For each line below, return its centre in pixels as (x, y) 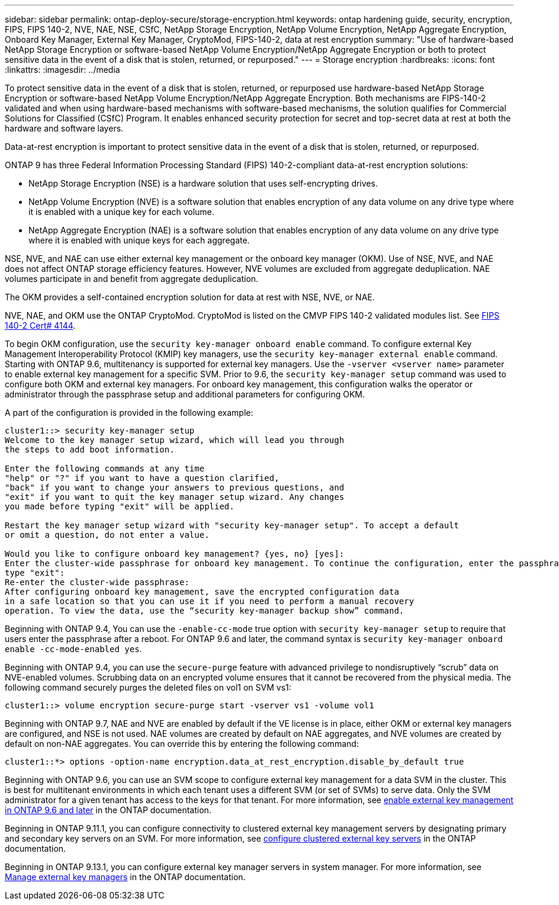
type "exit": (35, 573)
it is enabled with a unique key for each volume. (121, 212)
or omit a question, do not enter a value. (107, 535)
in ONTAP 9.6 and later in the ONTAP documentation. (108, 810)
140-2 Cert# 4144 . (40, 325)
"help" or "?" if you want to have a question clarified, (142, 478)
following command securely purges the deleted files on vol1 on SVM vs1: (148, 687)
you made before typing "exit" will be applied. (120, 506)
